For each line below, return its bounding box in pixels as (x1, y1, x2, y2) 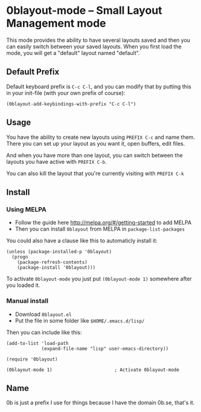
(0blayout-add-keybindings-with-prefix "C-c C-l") (6, 101, 136, 107)
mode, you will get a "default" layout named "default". (6, 49, 140, 56)
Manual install (6, 297, 49, 305)
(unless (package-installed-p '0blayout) (6, 249, 112, 255)
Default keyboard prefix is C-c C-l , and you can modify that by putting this (6, 83, 191, 90)
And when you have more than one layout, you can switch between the (6, 152, 183, 159)
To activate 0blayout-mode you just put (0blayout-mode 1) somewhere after (6, 275, 192, 283)
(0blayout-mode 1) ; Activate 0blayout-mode (6, 367, 180, 373)
